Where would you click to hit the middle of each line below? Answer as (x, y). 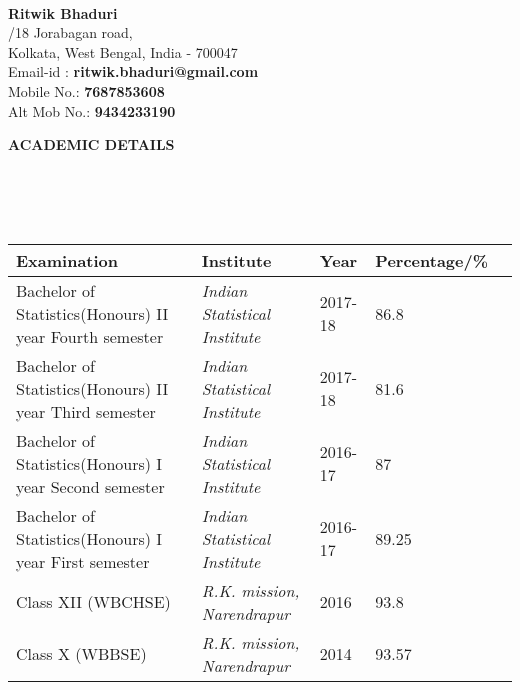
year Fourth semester (90, 336)
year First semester (83, 561)
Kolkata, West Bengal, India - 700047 (123, 51)
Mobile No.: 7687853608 (86, 90)
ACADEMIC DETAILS (91, 144)
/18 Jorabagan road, (70, 32)
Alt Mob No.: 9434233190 (92, 110)
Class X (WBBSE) (81, 654)
